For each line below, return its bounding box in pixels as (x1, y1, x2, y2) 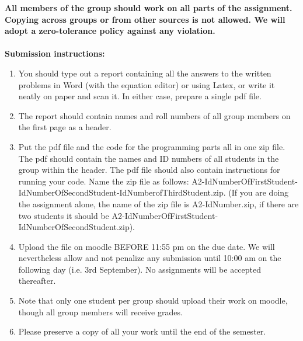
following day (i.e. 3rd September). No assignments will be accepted (18, 263, 262, 275)
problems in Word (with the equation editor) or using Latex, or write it (18, 78, 275, 91)
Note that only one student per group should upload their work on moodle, (18, 294, 288, 307)
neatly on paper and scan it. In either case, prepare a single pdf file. (18, 90, 262, 102)
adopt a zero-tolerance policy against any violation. (5, 25, 215, 37)
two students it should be (18, 209, 109, 221)
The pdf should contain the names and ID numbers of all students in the (18, 152, 279, 164)
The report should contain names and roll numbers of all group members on (18, 109, 291, 121)
